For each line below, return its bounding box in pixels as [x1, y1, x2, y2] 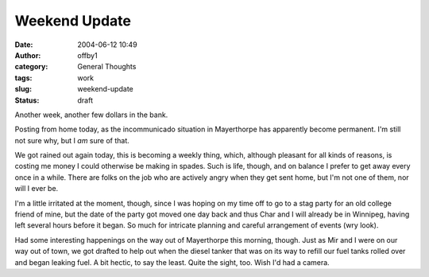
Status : [14, 96, 40, 105]
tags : [14, 72, 33, 83]
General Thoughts [77, 62, 137, 72]
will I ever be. [14, 184, 59, 193]
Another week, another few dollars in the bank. [14, 110, 168, 119]
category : [14, 62, 48, 72]
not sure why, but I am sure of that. [14, 135, 130, 145]
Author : [14, 50, 41, 60]
